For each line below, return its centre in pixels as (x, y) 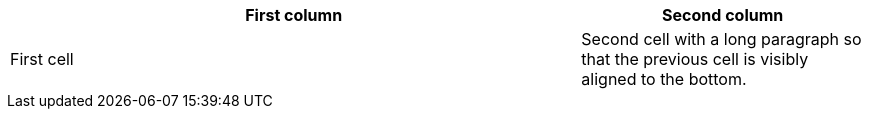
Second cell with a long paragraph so (721, 39)
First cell (42, 59)
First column (294, 15)
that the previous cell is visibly (695, 59)
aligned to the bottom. (664, 79)
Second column (723, 15)
